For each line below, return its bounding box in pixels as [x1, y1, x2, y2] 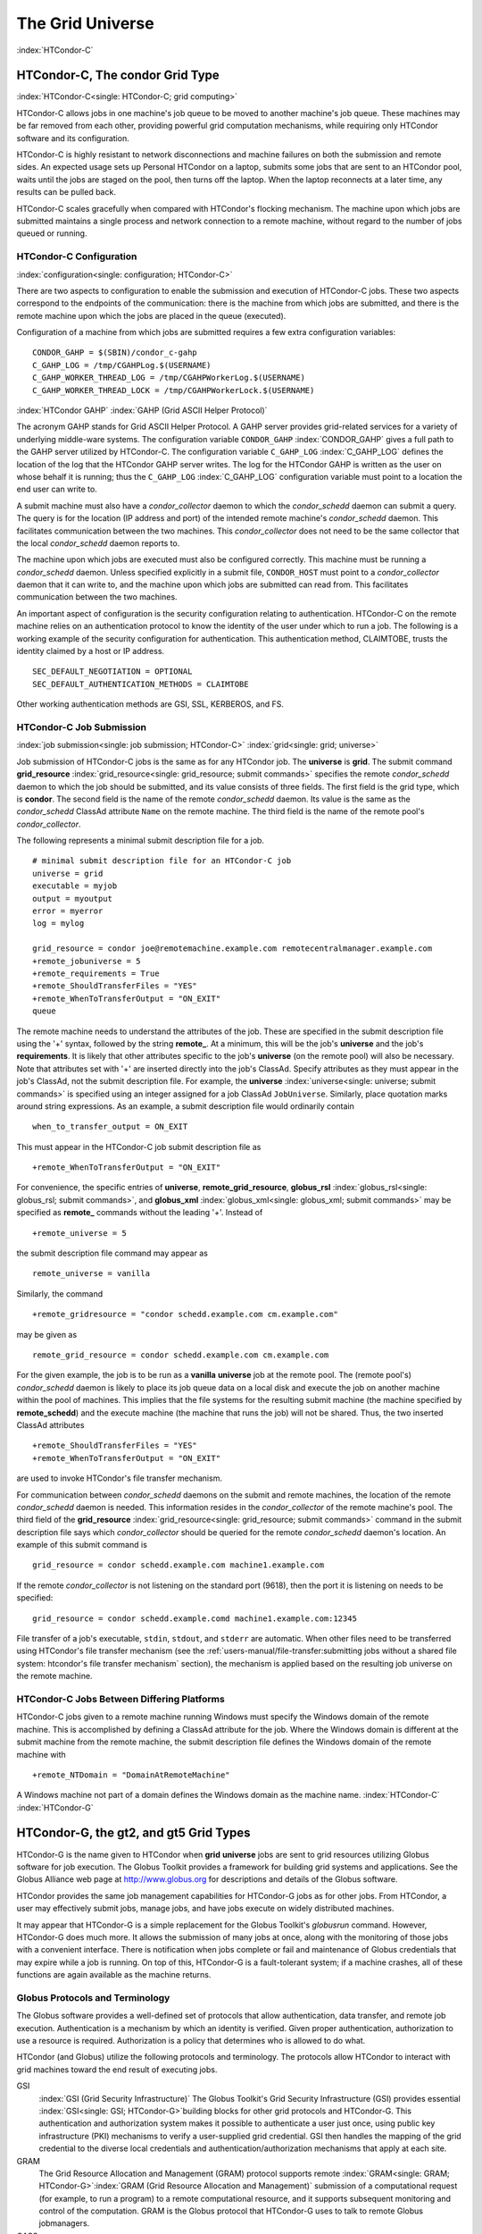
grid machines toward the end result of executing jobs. [16, 2064, 218, 2075]
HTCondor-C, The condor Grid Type [16, 68, 220, 83]
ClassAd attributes [16, 1419, 85, 1430]
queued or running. [16, 228, 87, 239]
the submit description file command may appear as [16, 1247, 209, 1259]
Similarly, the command [16, 1288, 104, 1299]
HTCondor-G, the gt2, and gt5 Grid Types [16, 1826, 251, 1841]
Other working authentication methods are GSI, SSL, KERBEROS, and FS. [16, 699, 285, 710]
